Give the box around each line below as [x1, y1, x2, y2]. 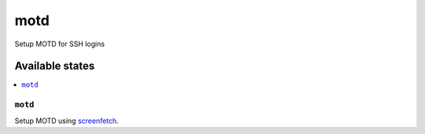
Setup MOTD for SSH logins [14, 39, 105, 49]
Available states [14, 60, 95, 73]
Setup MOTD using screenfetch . [14, 116, 120, 125]
